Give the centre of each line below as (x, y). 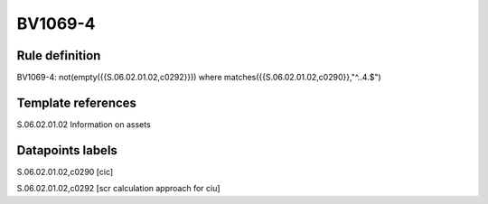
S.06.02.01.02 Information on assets (84, 124)
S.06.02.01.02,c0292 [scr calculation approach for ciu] (118, 189)
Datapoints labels (67, 150)
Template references (77, 102)
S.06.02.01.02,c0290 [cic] (65, 172)
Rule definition (59, 56)
